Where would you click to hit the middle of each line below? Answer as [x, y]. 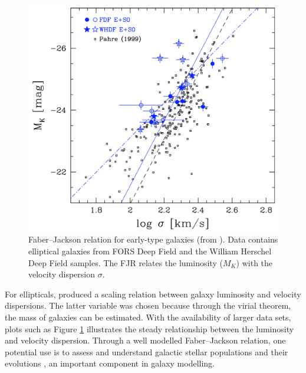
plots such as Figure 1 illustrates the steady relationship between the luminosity [149, 328]
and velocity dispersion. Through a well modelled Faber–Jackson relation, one [145, 340]
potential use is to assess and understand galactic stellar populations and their [147, 351]
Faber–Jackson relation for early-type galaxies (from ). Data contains [153, 239]
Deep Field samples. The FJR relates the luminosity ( [126, 262]
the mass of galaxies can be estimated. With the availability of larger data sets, [148, 317]
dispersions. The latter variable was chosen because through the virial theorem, [148, 305]
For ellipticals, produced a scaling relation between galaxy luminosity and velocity [153, 294]
